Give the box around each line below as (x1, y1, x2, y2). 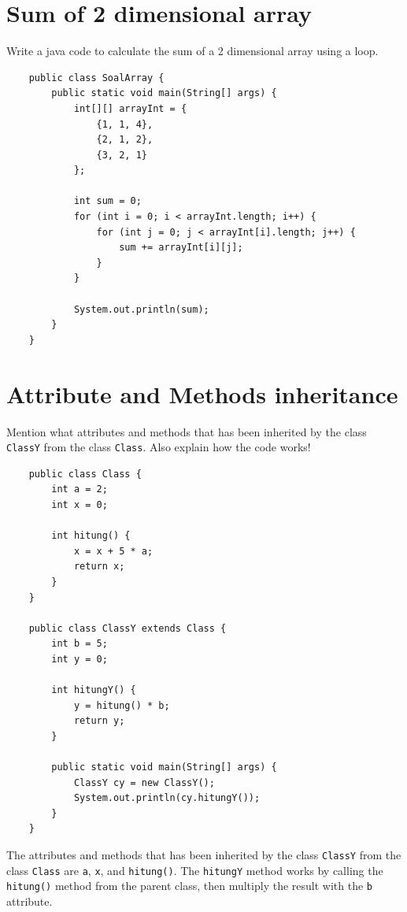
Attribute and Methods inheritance (6, 377, 398, 410)
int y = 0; (51, 653, 108, 665)
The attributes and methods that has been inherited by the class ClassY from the (6, 847, 401, 863)
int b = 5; (51, 638, 108, 650)
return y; (73, 715, 125, 727)
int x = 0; (51, 499, 108, 510)
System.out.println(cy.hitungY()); (73, 792, 261, 804)
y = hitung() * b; (73, 699, 170, 711)
